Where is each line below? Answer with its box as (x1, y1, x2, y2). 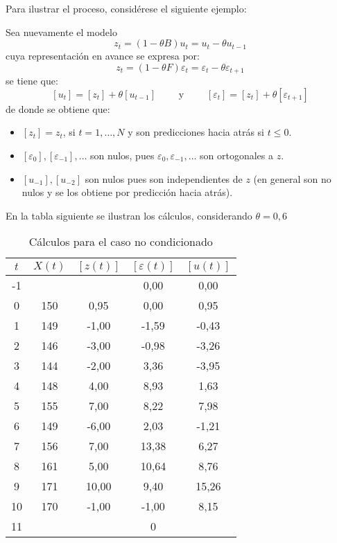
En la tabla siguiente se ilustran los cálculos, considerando (6, 208, 252, 222)
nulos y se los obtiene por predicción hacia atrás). (21, 185, 233, 199)
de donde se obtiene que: (6, 101, 110, 116)
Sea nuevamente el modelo (6, 24, 117, 39)
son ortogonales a (200, 148, 273, 163)
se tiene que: (6, 73, 58, 88)
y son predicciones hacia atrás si (128, 125, 264, 139)
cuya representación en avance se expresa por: (6, 48, 200, 63)
